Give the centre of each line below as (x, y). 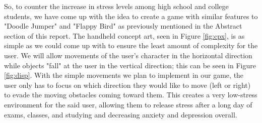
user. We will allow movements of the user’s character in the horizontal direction (128, 55)
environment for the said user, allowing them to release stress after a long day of (128, 104)
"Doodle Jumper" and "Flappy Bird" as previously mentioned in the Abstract (123, 26)
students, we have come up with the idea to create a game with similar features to (131, 16)
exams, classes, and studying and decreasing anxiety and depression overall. (121, 114)
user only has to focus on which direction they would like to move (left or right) (127, 85)
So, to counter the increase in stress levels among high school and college (116, 6)
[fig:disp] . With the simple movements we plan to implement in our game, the (124, 75)
